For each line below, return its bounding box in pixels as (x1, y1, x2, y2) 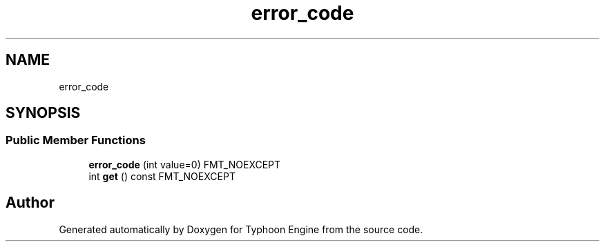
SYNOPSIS (6, 104, 81, 122)
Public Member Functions (6, 133, 146, 148)
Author (6, 194, 55, 212)
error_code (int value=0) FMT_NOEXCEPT (88, 158, 281, 170)
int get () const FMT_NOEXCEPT (88, 170, 236, 182)
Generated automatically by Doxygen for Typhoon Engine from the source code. (59, 223, 423, 235)
